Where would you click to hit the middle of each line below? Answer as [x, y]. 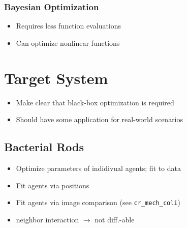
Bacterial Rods [44, 147]
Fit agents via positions [53, 185]
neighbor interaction [48, 219]
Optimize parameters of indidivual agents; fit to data [98, 168]
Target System [56, 78]
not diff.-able [115, 219]
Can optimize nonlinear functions [68, 42]
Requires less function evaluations [69, 26]
